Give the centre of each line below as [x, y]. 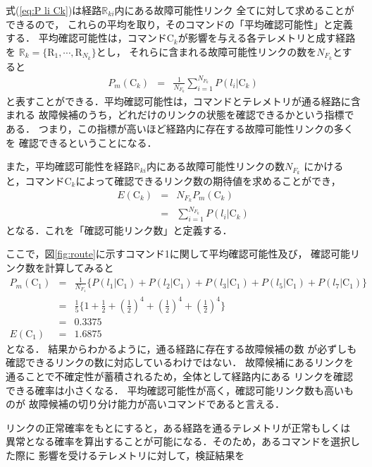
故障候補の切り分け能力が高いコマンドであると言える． [157, 404]
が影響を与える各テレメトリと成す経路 [267, 38]
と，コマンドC [39, 181]
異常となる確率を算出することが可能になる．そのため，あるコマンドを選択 [178, 441]
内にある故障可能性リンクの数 [215, 166]
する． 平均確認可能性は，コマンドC [90, 38]
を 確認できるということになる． [81, 142]
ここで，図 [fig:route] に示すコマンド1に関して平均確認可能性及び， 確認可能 [178, 254]
